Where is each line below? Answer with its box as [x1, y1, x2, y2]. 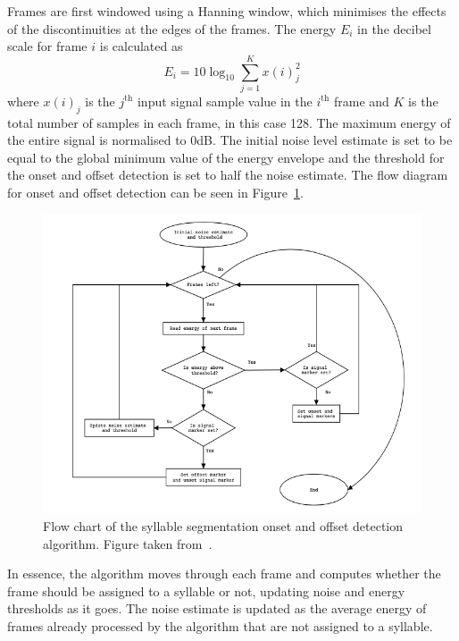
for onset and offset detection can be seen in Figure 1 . [7, 183, 304, 202]
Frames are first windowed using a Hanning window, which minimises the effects [7, 2, 446, 20]
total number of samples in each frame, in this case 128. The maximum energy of [7, 113, 451, 131]
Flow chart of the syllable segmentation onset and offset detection [43, 516, 404, 535]
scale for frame [7, 37, 88, 55]
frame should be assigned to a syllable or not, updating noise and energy [7, 581, 405, 600]
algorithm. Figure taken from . [43, 534, 213, 552]
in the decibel [357, 19, 431, 38]
